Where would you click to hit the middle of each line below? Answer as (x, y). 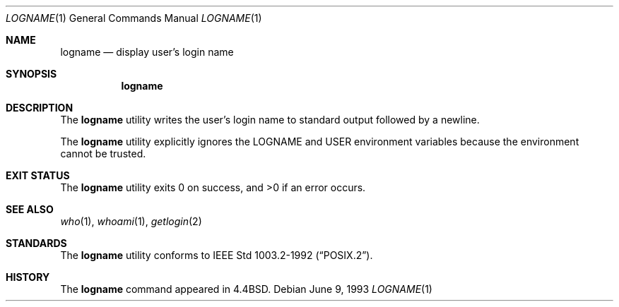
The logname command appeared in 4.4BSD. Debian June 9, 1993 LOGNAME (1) (246, 289)
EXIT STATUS (38, 175)
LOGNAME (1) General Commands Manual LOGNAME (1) (134, 18)
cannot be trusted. (103, 153)
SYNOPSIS (31, 74)
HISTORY (28, 277)
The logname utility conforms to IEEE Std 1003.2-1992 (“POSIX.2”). (217, 255)
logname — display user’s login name (147, 52)
